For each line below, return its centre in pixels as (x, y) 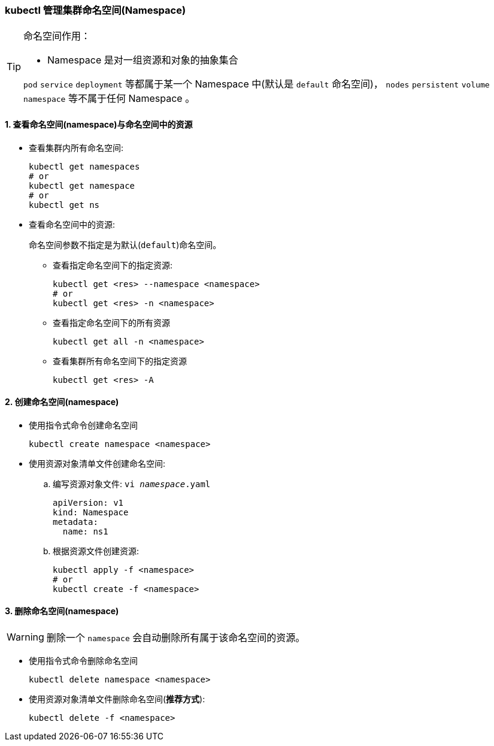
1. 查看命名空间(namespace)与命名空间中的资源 (99, 124)
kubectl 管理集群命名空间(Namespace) (96, 10)
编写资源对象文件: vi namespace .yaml (132, 484)
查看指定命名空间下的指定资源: (113, 265)
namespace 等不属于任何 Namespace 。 (109, 99)
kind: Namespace (91, 512)
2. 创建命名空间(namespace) (62, 402)
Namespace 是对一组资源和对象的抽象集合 (143, 60)
